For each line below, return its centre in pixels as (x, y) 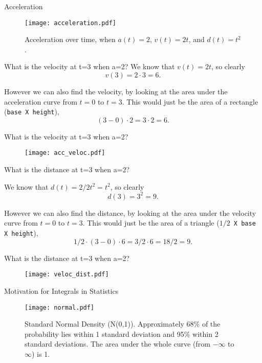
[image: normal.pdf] (60, 307)
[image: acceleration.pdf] (70, 23)
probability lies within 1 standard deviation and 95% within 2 (122, 334)
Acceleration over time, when (70, 39)
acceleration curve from (41, 101)
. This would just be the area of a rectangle (190, 101)
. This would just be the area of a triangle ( (151, 223)
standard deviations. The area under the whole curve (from (117, 344)
